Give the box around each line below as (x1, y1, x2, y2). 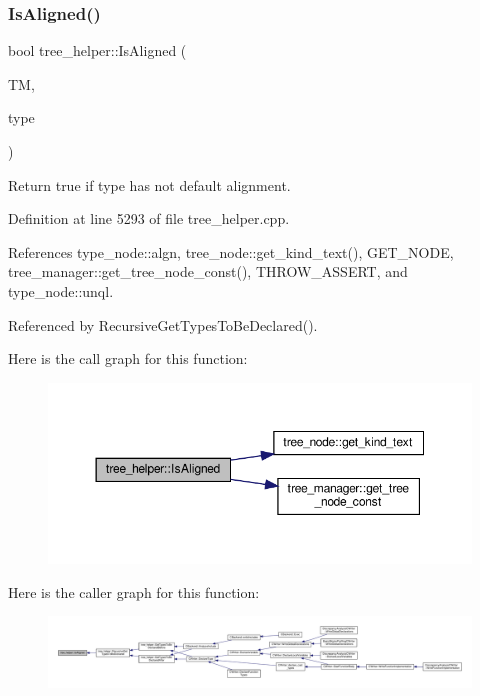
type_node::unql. (8, 280, 114, 301)
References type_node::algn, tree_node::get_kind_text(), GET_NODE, (8, 241, 454, 262)
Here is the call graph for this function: (8, 348, 248, 369)
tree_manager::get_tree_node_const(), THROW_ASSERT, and (8, 261, 408, 282)
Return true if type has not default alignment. (8, 174, 291, 195)
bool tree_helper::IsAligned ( (8, 40, 187, 61)
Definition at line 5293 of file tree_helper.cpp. (8, 208, 290, 229)
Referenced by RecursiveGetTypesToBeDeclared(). (8, 314, 318, 335)
